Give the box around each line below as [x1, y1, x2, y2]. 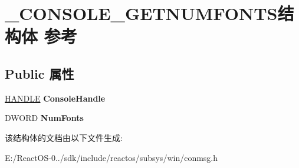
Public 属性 [5, 64, 74, 82]
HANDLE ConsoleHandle [5, 92, 106, 104]
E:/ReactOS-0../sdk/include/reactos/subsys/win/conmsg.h [5, 151, 218, 163]
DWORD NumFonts [5, 112, 84, 124]
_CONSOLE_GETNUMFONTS [5, 1, 278, 25]
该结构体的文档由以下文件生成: [5, 131, 123, 143]
